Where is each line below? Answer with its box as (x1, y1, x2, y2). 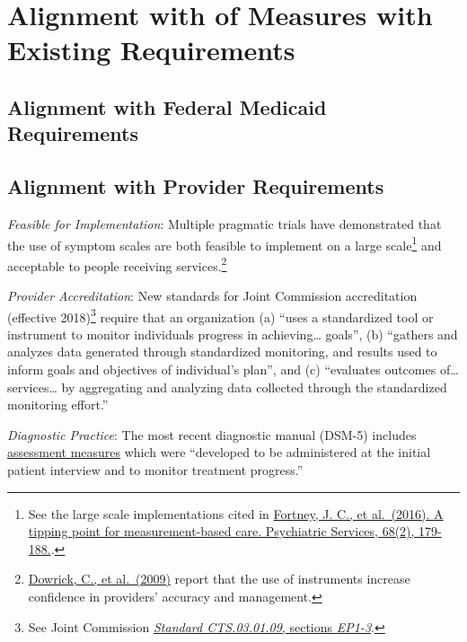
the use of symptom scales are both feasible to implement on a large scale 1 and (7, 233, 442, 254)
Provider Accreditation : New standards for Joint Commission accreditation (7, 286, 418, 305)
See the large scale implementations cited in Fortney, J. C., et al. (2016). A (28, 504, 444, 523)
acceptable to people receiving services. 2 (7, 253, 227, 275)
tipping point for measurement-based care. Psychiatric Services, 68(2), (28, 522, 415, 541)
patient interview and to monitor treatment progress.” (7, 461, 304, 479)
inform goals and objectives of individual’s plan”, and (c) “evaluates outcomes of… (7, 360, 459, 379)
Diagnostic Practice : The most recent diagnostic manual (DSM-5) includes (7, 425, 417, 444)
